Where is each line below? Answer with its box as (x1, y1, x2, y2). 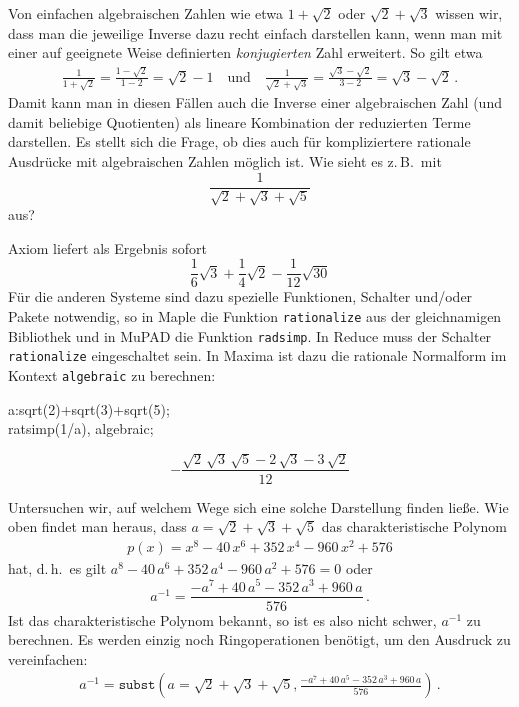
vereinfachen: (8, 648, 88, 669)
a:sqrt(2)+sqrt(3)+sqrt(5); (8, 398, 170, 419)
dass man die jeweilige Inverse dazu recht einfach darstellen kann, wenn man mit (8, 22, 503, 43)
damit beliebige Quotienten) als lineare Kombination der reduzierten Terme (8, 111, 471, 132)
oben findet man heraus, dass (8, 516, 187, 537)
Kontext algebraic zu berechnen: (8, 364, 216, 385)
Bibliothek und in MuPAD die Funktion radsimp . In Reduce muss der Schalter (8, 325, 492, 346)
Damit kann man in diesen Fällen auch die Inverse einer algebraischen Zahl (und (8, 92, 502, 113)
